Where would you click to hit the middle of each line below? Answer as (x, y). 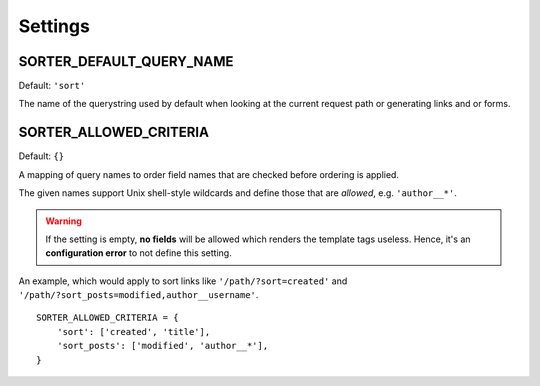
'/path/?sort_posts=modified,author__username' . (138, 295)
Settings (54, 26)
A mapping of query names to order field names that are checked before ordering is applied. (209, 174)
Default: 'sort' (52, 86)
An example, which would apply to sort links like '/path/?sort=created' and (183, 281)
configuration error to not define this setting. (138, 253)
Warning (63, 221)
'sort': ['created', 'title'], (133, 331)
